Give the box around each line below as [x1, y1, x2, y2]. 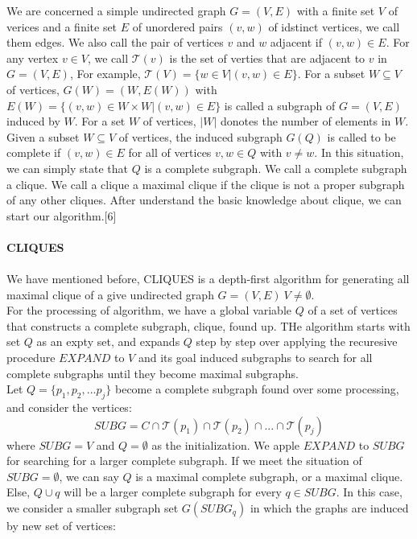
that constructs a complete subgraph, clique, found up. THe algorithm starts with [6, 317, 411, 334]
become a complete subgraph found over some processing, [115, 381, 399, 397]
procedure [6, 349, 56, 366]
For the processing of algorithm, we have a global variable [6, 302, 292, 319]
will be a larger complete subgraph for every [64, 483, 282, 500]
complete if [6, 144, 61, 161]
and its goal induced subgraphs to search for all [138, 349, 373, 366]
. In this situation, [314, 144, 404, 161]
